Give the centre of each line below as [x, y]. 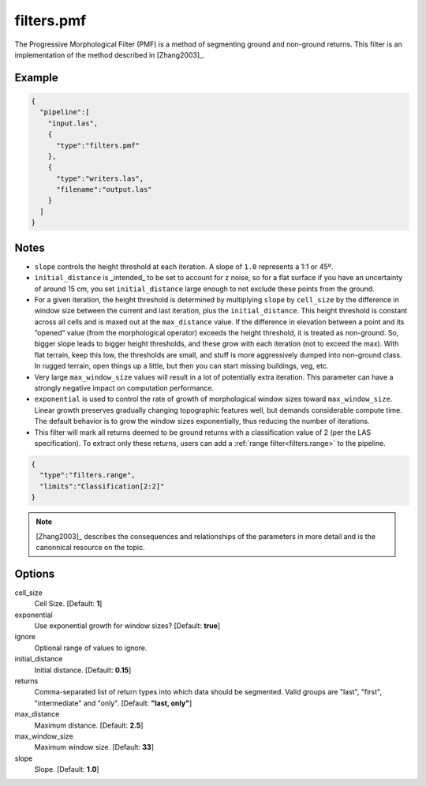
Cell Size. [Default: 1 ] [68, 604]
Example [36, 78]
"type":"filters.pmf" [98, 145]
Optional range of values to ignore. [91, 648]
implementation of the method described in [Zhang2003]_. [110, 54]
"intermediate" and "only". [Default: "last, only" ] [113, 703]
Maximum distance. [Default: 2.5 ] [89, 725]
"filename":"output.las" [105, 190]
